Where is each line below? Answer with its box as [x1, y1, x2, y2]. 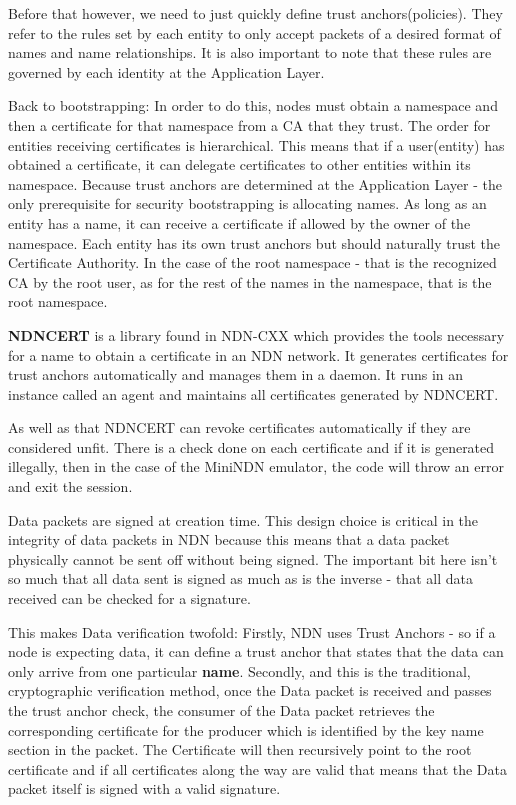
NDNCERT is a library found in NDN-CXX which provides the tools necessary [8, 324, 505, 345]
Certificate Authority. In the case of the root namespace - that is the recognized [8, 252, 497, 273]
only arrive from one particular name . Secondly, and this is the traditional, [8, 660, 471, 681]
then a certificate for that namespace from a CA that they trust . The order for [8, 114, 491, 135]
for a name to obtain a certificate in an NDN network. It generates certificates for [8, 344, 509, 365]
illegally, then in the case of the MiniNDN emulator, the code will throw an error [8, 456, 504, 477]
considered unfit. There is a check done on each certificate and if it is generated [8, 436, 495, 457]
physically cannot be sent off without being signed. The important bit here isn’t [8, 548, 498, 569]
